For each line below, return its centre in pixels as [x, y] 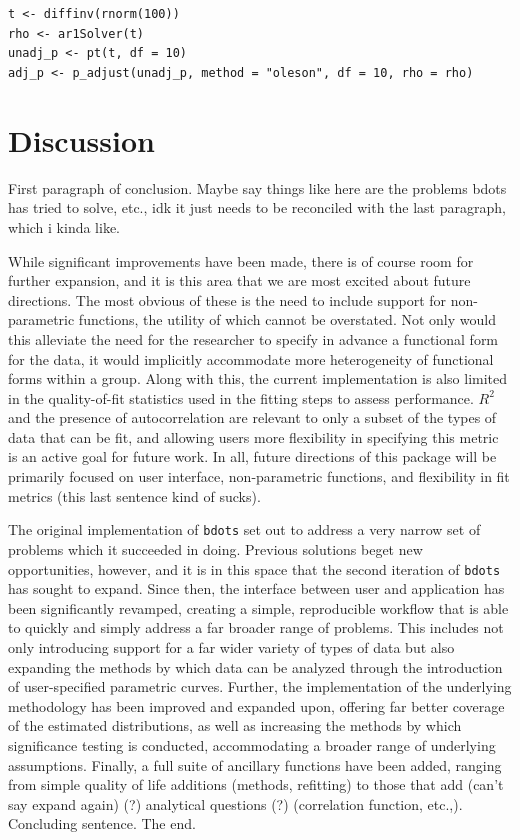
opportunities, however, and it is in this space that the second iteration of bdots [254, 568]
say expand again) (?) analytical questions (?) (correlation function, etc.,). [235, 803]
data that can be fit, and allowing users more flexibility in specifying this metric [253, 436]
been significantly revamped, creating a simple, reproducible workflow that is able [258, 607]
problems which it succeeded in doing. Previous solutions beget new [215, 548]
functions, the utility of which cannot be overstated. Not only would [287, 319]
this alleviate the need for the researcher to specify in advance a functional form [253, 338]
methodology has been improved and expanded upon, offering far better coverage [256, 705]
